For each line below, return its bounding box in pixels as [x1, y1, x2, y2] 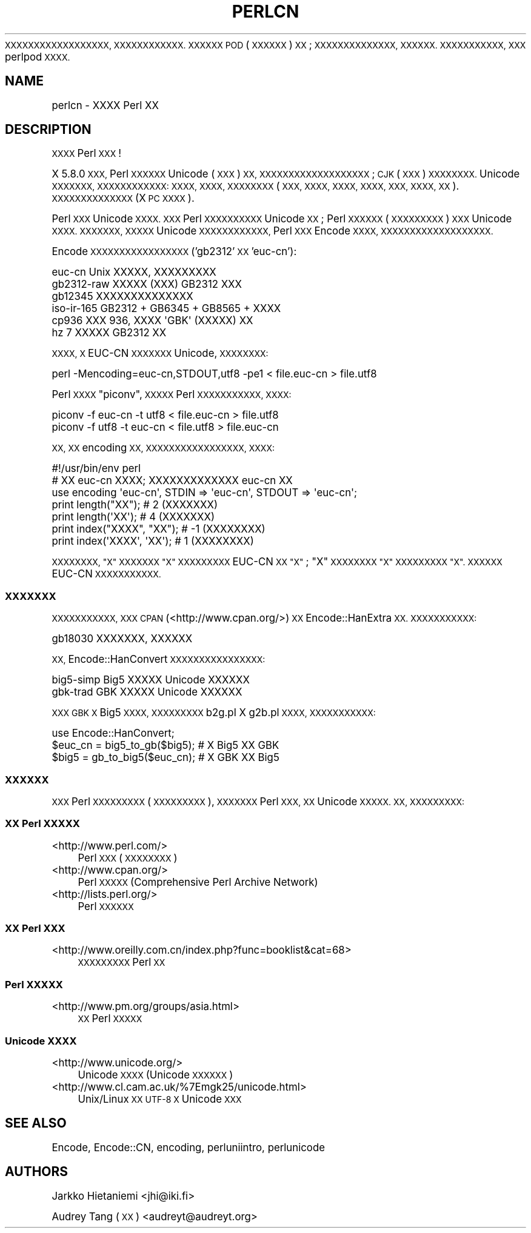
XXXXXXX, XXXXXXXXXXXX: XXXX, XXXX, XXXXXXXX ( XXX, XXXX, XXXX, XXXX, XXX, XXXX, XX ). [52, 180, 459, 193]
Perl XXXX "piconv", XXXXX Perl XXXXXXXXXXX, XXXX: [52, 388, 292, 401]
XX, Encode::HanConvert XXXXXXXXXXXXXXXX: [52, 653, 265, 666]
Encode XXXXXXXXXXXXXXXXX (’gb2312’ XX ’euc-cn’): [52, 245, 297, 258]
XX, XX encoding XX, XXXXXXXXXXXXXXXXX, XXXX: [52, 442, 275, 454]
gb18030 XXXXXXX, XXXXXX [52, 633, 193, 645]
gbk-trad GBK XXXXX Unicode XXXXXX [52, 686, 242, 699]
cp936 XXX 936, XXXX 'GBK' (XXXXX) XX [52, 314, 253, 327]
